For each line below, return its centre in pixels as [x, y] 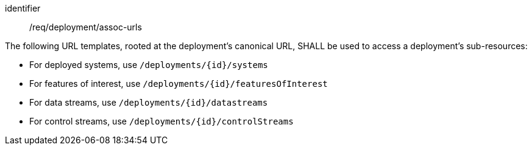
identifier [23, 8]
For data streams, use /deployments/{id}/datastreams [149, 102]
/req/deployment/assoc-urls [86, 27]
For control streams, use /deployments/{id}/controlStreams [161, 121]
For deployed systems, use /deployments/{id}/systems [149, 65]
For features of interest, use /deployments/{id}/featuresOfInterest [179, 84]
